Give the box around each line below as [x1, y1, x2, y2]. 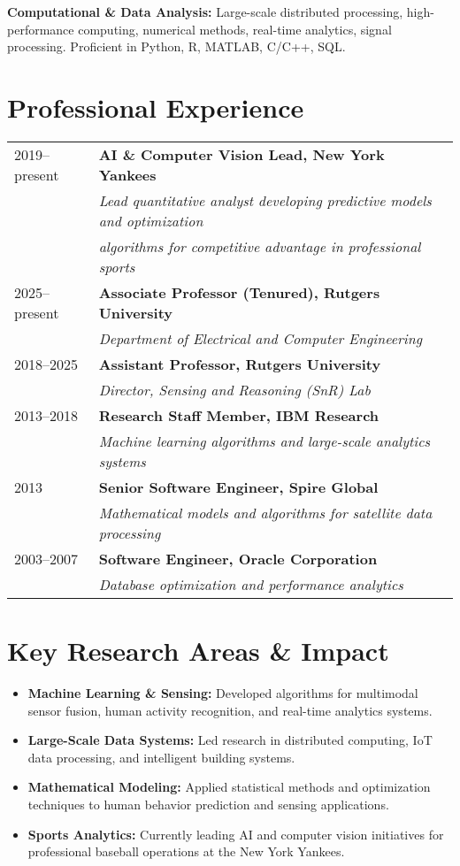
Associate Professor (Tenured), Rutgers [98, 281, 380, 303]
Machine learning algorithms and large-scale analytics [98, 430, 431, 451]
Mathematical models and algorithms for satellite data [98, 502, 433, 523]
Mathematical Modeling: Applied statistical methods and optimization [27, 778, 431, 796]
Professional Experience [7, 88, 304, 125]
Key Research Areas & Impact [7, 632, 389, 669]
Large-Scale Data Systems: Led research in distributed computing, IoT [27, 731, 433, 749]
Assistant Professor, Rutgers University [98, 353, 381, 374]
